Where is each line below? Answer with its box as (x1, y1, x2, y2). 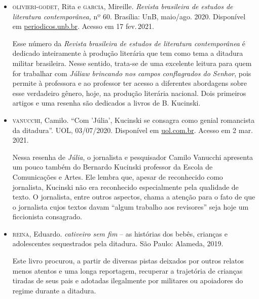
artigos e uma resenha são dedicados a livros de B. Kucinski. (12, 97, 201, 108)
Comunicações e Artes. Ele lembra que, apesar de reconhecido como (12, 171, 223, 182)
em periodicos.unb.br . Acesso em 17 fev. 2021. (12, 21, 154, 31)
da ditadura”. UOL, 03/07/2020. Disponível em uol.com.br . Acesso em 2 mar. (12, 124, 253, 135)
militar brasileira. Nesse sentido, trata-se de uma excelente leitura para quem (12, 57, 252, 68)
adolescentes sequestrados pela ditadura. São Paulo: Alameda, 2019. (12, 238, 224, 249)
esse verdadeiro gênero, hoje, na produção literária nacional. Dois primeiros (12, 87, 246, 98)
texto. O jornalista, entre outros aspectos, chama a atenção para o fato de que (12, 191, 255, 202)
